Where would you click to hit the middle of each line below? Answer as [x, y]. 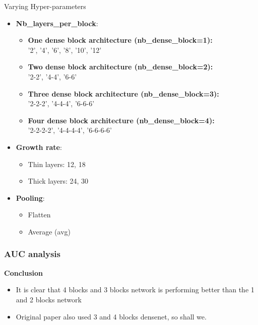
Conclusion [24, 272]
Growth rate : [39, 147]
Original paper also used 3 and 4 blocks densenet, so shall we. [111, 316]
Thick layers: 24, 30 [58, 181]
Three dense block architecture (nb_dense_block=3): [123, 93]
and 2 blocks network [49, 299]
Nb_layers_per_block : [57, 23]
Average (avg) [49, 231]
